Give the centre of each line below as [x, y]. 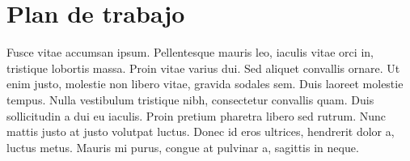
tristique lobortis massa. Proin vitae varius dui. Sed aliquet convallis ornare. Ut [203, 68]
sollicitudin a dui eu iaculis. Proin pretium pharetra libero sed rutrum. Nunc [196, 115]
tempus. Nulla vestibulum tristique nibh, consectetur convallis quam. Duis [190, 99]
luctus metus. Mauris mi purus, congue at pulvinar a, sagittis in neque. [183, 147]
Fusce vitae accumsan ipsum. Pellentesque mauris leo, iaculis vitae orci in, [190, 52]
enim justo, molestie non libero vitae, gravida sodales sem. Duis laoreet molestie [205, 84]
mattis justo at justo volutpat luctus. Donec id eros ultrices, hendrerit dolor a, [201, 131]
